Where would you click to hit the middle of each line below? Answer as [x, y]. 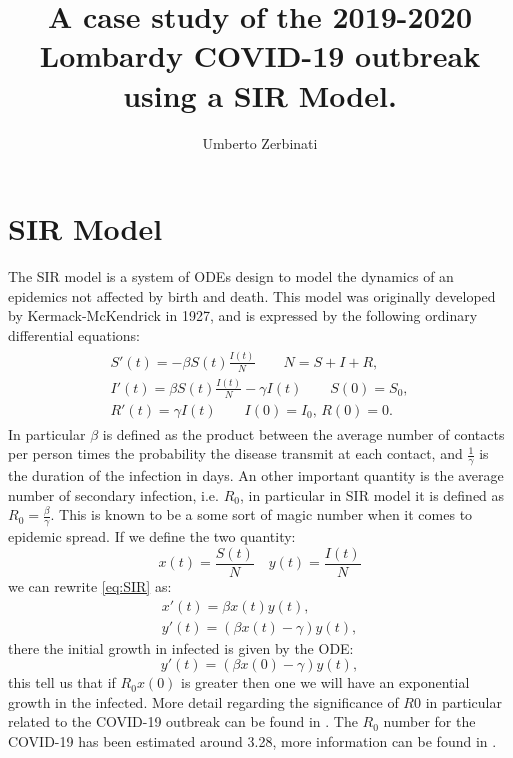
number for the [429, 721]
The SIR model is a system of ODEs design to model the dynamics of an [231, 276]
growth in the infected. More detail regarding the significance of [203, 701]
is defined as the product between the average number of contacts [303, 433]
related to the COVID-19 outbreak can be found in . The [183, 721]
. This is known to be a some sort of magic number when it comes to [261, 514]
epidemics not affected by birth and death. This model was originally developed [252, 295]
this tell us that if [62, 682]
